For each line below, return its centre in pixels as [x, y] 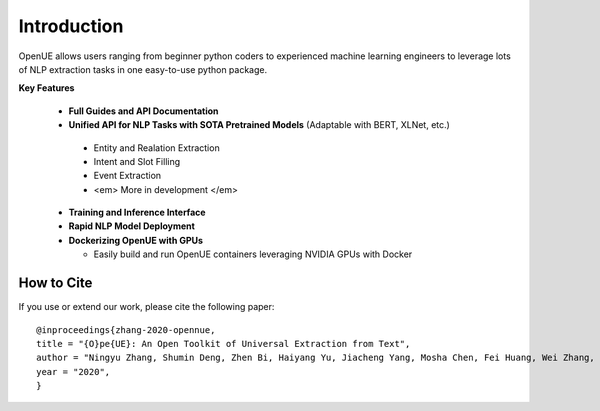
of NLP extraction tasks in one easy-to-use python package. [143, 69]
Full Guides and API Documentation [143, 111]
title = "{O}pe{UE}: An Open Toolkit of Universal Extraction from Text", [223, 343]
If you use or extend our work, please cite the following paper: [146, 307]
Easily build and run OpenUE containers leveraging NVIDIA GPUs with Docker [253, 254]
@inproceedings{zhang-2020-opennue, [126, 329]
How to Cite [55, 283]
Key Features [46, 88]
